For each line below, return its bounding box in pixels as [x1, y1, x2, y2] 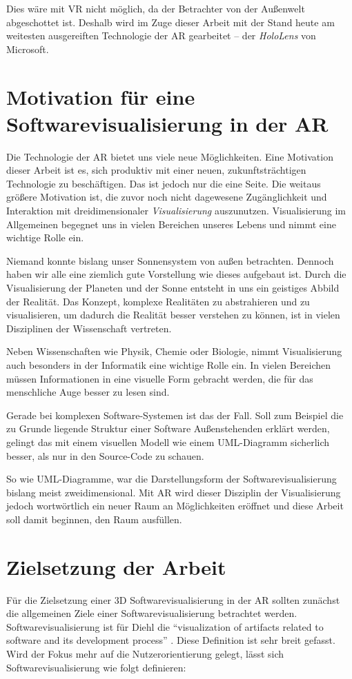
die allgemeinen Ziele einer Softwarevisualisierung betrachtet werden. [6, 606, 297, 620]
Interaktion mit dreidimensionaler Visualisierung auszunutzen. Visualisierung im [6, 203, 346, 218]
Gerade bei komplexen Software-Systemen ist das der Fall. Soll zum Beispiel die [6, 407, 344, 422]
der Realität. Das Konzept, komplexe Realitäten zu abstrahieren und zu [6, 294, 310, 308]
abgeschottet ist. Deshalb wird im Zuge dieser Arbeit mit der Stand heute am [6, 14, 335, 29]
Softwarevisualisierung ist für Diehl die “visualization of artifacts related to [6, 619, 324, 634]
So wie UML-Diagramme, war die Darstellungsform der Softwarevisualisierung [6, 472, 337, 486]
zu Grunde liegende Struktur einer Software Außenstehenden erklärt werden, [6, 421, 330, 436]
